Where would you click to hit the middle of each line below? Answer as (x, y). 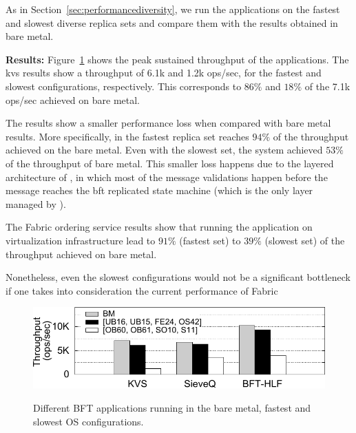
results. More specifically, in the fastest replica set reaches (127, 136)
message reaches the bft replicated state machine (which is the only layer (159, 190)
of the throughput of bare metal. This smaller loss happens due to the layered (170, 163)
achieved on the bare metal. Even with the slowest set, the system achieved (164, 150)
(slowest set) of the (305, 240)
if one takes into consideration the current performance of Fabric (142, 290)
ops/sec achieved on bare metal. (73, 99)
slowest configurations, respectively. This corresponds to (124, 86)
